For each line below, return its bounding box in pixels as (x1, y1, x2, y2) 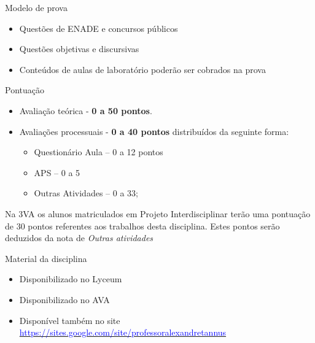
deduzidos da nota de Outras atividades (5, 231, 154, 244)
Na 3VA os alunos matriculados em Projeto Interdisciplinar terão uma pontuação (5, 207, 311, 220)
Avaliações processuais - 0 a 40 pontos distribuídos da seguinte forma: (19, 125, 289, 137)
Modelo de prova (5, 1, 68, 13)
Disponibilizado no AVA (19, 293, 110, 306)
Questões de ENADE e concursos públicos (19, 21, 178, 34)
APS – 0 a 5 (34, 166, 80, 179)
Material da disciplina (5, 252, 87, 264)
